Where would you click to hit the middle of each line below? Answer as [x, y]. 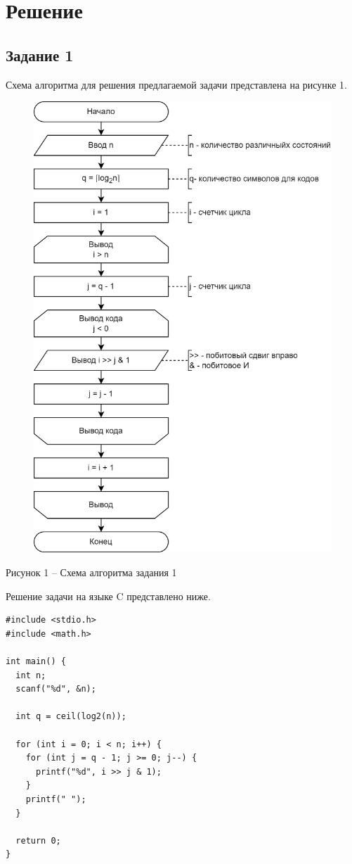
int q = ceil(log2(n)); [71, 717]
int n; [31, 675]
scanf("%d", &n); [56, 689]
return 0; [38, 840]
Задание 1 [40, 55]
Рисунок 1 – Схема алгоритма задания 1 [91, 572]
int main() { [36, 662]
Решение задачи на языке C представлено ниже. [108, 596]
